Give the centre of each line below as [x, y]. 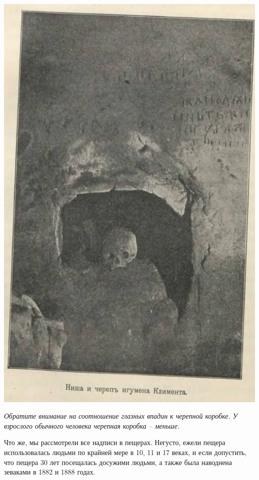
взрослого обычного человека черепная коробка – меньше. [92, 425]
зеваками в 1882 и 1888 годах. [50, 472]
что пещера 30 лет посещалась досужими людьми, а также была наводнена [118, 462]
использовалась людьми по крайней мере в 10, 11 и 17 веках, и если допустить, [126, 452]
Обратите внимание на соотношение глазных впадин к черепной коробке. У [121, 416]
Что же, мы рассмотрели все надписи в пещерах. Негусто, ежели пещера [115, 442]
